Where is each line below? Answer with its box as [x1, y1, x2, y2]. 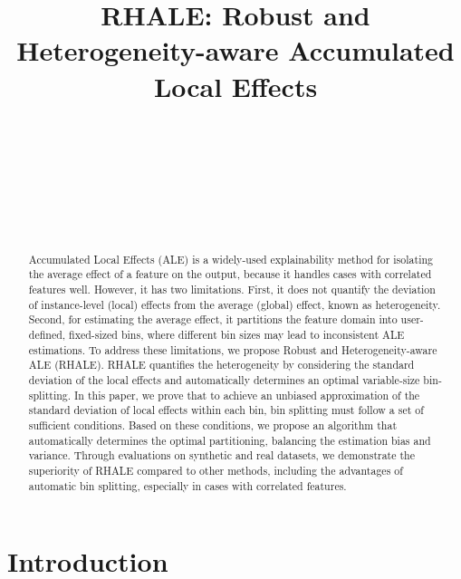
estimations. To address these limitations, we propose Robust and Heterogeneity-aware [28, 342, 437, 357]
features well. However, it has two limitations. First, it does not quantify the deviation [28, 281, 436, 296]
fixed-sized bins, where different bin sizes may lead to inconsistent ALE [69, 326, 405, 342]
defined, [28, 326, 66, 342]
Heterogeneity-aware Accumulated [16, 32, 455, 69]
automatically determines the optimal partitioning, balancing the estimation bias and [28, 432, 431, 448]
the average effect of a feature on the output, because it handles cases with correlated [28, 266, 432, 282]
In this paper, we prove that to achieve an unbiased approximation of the [74, 387, 420, 402]
